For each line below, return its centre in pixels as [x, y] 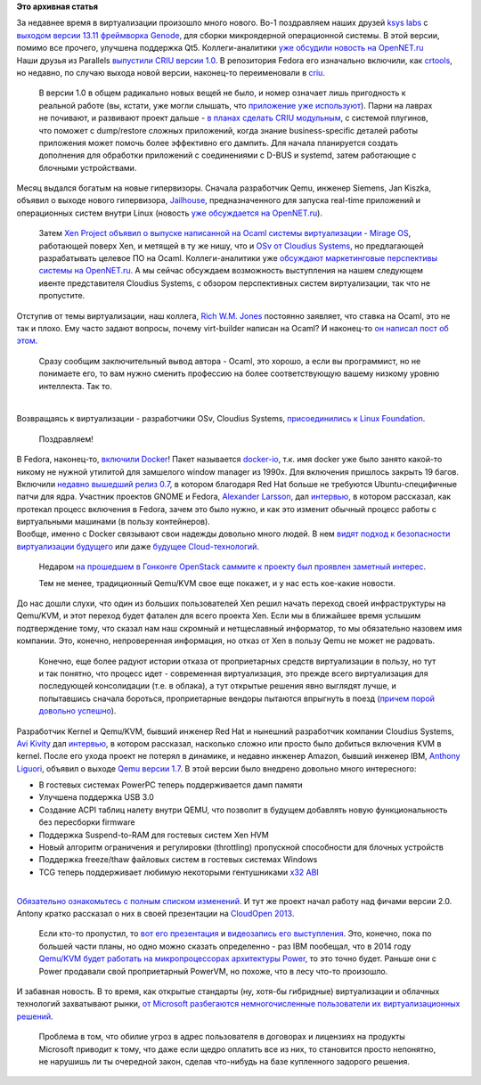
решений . [35, 1016]
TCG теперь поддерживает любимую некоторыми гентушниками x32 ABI [179, 872]
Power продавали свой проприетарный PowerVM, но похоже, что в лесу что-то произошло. [213, 971]
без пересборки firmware [87, 822]
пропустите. [62, 296]
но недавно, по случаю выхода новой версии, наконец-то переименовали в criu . [171, 72]
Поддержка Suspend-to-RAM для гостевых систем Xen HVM [154, 835]
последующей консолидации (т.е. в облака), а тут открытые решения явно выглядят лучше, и [217, 686]
